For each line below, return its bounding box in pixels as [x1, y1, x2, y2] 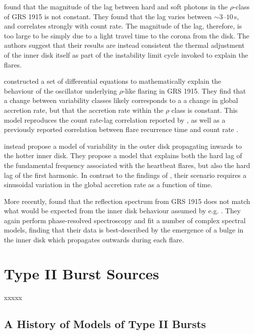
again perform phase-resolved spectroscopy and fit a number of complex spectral [4, 215, 246, 225]
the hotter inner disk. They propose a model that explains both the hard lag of [4, 150, 242, 161]
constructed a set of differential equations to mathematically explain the [4, 76, 222, 86]
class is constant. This [171, 104, 238, 115]
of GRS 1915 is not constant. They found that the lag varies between [4, 11, 212, 21]
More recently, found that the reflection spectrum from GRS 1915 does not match [4, 196, 251, 206]
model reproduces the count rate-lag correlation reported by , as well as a [4, 114, 226, 125]
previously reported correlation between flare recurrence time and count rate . [4, 124, 238, 134]
